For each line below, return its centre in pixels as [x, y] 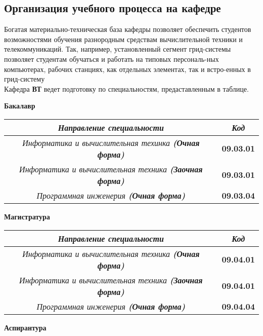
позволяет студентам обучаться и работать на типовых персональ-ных [112, 59]
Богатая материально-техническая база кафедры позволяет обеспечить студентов [128, 29]
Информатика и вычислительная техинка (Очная [111, 142]
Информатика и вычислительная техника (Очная [111, 253]
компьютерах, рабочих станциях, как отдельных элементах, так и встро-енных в [127, 69]
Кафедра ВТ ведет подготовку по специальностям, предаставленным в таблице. [126, 88]
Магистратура [27, 216]
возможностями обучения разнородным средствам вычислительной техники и [123, 39]
